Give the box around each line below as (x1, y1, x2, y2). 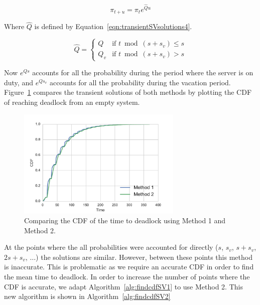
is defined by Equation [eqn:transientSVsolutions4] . (34, 21, 192, 32)
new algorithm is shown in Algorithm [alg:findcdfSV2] (4, 291, 171, 301)
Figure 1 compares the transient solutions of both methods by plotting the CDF (4, 87, 252, 97)
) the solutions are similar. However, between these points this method (36, 251, 252, 262)
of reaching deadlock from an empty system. (4, 97, 140, 107)
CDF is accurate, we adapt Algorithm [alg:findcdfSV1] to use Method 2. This (4, 281, 243, 291)
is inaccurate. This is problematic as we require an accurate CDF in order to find (4, 261, 254, 272)
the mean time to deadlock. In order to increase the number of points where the (4, 271, 250, 282)
